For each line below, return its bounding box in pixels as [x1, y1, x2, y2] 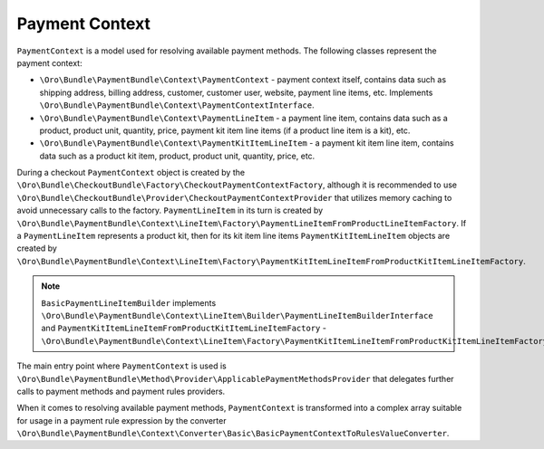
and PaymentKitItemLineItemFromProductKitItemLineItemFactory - [41, 322, 326, 334]
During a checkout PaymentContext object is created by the [16, 167, 245, 178]
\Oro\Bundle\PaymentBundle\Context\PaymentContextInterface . [39, 100, 315, 110]
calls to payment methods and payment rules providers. [16, 386, 226, 396]
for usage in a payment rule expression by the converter [16, 415, 227, 425]
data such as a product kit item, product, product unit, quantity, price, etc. [39, 150, 316, 161]
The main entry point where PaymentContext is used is [16, 360, 227, 371]
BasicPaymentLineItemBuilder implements [41, 297, 217, 308]
